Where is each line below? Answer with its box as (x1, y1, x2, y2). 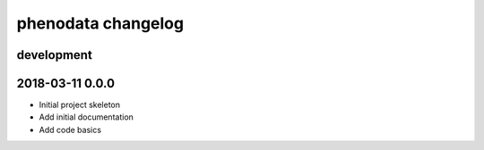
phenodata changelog (16, 13, 184, 33)
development (16, 47, 93, 62)
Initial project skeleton (39, 99, 121, 111)
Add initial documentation (39, 112, 134, 122)
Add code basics (39, 124, 102, 135)
